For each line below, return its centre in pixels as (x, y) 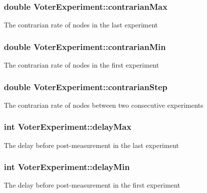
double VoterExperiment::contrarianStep (86, 86)
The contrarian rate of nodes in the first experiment (82, 65)
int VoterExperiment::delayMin (67, 167)
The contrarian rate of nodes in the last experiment (81, 25)
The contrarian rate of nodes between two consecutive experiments (104, 105)
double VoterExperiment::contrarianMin (85, 46)
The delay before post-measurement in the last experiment (92, 145)
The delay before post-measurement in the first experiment (92, 185)
